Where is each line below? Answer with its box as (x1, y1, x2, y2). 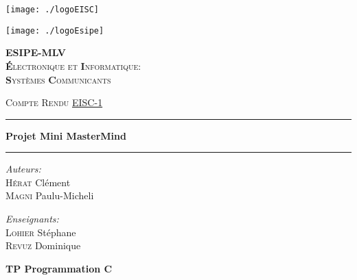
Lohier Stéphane (5, 225, 76, 239)
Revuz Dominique (5, 238, 81, 253)
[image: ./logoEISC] (5, 5, 100, 14)
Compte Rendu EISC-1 (5, 95, 103, 110)
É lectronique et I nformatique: (5, 58, 141, 73)
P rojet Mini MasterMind (5, 128, 126, 142)
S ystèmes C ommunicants (5, 72, 111, 86)
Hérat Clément (5, 175, 71, 189)
